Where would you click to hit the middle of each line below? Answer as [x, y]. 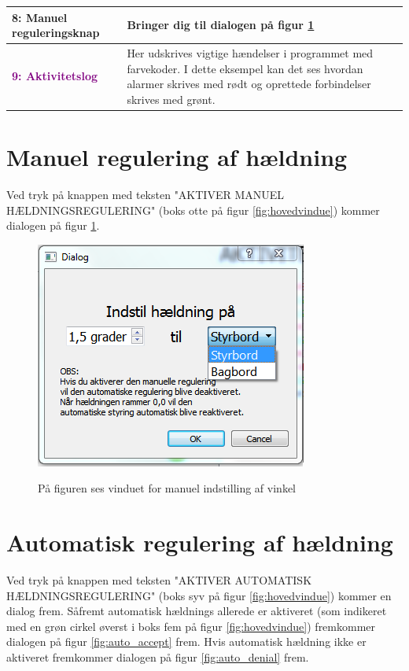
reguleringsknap [56, 33]
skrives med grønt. [171, 99]
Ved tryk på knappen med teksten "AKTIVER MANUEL [146, 194]
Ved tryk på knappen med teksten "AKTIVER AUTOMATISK [159, 580]
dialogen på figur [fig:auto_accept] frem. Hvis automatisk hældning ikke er [186, 642]
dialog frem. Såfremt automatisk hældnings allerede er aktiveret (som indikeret [197, 611]
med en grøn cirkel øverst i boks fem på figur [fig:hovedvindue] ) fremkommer [191, 626]
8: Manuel [40, 17]
